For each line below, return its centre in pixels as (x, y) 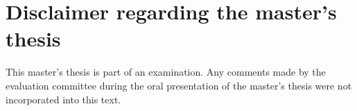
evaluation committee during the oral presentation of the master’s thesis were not (179, 85)
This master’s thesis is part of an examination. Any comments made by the (166, 72)
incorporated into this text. (63, 99)
